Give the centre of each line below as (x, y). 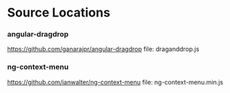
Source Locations (59, 13)
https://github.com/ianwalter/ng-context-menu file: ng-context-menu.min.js (115, 82)
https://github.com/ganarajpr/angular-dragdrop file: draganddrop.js (103, 49)
